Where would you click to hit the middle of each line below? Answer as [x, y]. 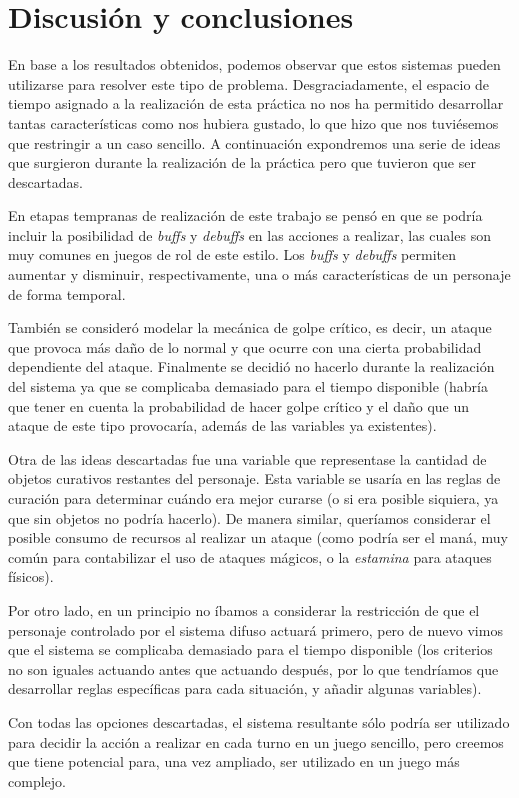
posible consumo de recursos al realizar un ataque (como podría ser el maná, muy [258, 537]
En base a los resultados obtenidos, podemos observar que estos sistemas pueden [254, 64]
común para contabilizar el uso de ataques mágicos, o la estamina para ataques [250, 556]
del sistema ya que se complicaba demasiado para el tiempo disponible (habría [248, 386]
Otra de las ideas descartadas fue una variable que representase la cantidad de [247, 458]
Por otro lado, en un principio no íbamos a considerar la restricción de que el [244, 609]
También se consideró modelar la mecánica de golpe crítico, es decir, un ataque [250, 327]
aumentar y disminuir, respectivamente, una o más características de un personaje [259, 274]
